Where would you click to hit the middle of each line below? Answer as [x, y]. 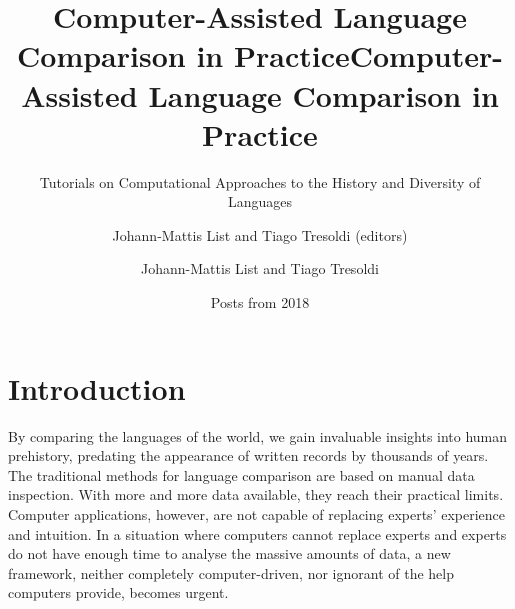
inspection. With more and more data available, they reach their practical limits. [256, 494]
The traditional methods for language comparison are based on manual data [241, 474]
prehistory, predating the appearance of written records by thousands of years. [248, 455]
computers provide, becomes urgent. [118, 592]
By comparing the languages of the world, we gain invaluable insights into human [258, 435]
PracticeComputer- [368, 55]
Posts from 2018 [260, 302]
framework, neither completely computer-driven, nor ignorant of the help [231, 572]
